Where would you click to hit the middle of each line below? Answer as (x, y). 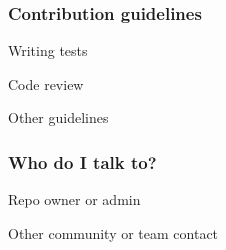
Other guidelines (58, 117)
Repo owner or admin (74, 199)
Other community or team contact (113, 232)
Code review (46, 83)
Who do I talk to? (82, 161)
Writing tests (48, 50)
